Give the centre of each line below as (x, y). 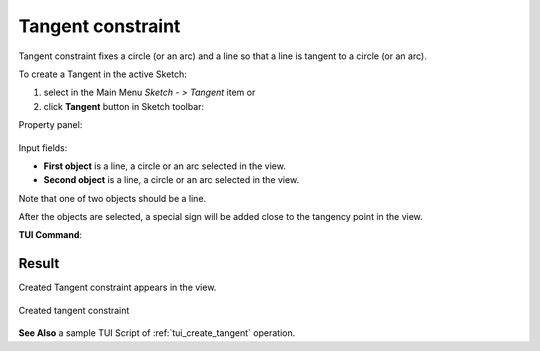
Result (39, 263)
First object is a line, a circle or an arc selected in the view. (165, 166)
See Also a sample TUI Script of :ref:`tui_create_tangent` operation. (157, 333)
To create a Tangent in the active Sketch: (102, 74)
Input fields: (43, 147)
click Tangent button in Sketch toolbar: (124, 106)
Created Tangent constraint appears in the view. (117, 287)
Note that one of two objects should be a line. (112, 198)
